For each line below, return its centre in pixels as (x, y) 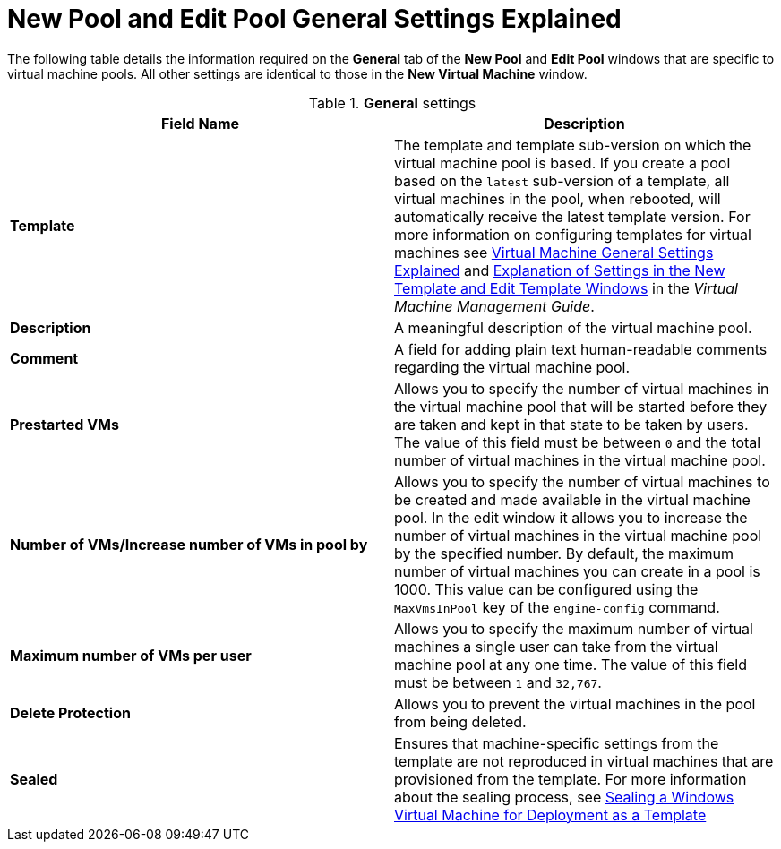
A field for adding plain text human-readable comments (581, 349)
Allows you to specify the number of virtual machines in (582, 388)
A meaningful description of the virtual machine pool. (573, 327)
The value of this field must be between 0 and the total (578, 442)
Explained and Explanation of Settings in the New (560, 270)
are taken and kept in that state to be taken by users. (571, 424)
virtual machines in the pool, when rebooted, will (558, 198)
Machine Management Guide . (494, 306)
